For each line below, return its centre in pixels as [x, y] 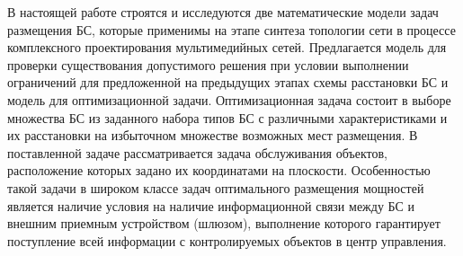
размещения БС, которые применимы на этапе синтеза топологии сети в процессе [231, 29]
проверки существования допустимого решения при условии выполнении [208, 64]
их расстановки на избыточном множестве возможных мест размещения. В [213, 135]
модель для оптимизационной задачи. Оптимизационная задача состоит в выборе [229, 99]
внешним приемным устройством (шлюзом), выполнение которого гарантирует [224, 223]
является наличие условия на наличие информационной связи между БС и [211, 205]
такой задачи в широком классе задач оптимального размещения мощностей [216, 187]
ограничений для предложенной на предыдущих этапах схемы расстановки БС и [228, 82]
